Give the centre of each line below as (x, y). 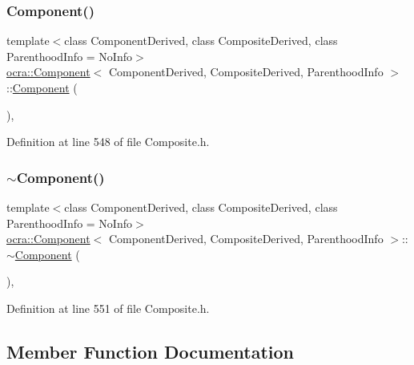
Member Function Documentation (151, 351)
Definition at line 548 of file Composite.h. (108, 142)
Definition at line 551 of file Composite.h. (108, 308)
